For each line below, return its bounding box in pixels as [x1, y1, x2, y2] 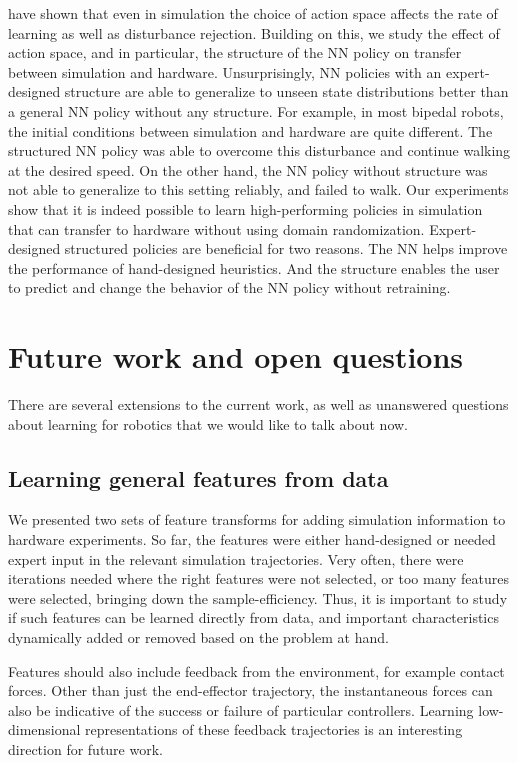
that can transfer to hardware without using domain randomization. [8, 218, 425, 239]
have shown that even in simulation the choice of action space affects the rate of [8, 3, 498, 23]
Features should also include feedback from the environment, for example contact [8, 660, 505, 681]
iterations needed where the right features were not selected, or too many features [8, 568, 510, 589]
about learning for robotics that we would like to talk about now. [8, 413, 409, 434]
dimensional [8, 719, 81, 740]
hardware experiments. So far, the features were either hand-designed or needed [8, 529, 496, 550]
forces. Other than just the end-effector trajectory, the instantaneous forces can [8, 680, 493, 701]
